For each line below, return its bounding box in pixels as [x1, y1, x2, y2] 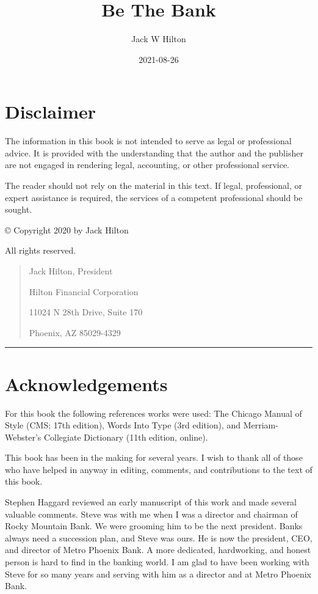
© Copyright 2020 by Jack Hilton [5, 223, 129, 236]
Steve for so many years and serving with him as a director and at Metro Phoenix [5, 567, 312, 580]
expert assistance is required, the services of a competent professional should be [5, 191, 303, 204]
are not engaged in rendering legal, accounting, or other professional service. [5, 158, 290, 171]
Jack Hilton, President [29, 265, 113, 277]
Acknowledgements [5, 371, 168, 396]
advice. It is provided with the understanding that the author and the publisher [5, 146, 303, 159]
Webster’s [5, 430, 42, 443]
